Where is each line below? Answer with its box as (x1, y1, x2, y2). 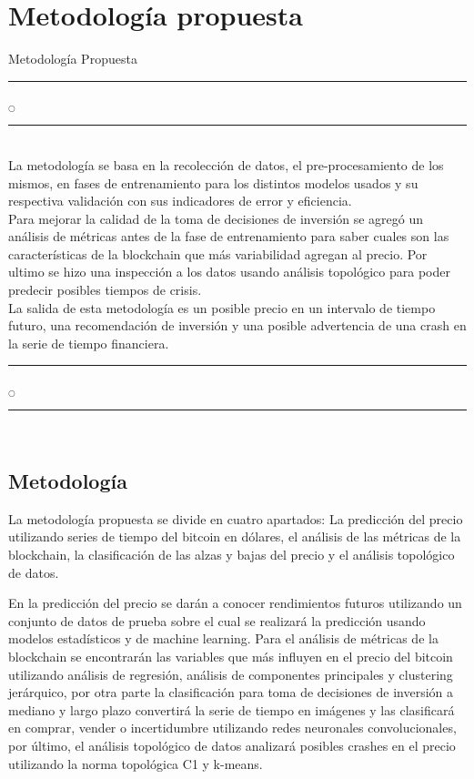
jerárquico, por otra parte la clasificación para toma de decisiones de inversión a (8, 683, 454, 702)
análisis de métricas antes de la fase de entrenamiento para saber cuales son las (8, 227, 449, 246)
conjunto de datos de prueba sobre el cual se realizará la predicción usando (8, 611, 426, 630)
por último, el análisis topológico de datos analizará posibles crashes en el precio (8, 735, 456, 754)
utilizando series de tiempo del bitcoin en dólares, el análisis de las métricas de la (8, 527, 461, 546)
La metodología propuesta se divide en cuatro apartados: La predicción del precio (8, 509, 463, 528)
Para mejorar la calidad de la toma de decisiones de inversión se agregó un (8, 208, 424, 228)
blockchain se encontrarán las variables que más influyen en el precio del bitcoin (8, 646, 453, 665)
